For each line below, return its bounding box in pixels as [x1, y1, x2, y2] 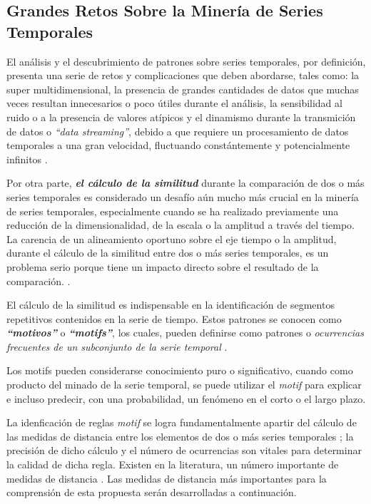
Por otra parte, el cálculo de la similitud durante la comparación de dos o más [6, 175, 365, 190]
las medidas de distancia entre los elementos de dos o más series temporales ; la [6, 428, 354, 443]
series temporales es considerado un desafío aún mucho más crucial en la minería [6, 189, 359, 204]
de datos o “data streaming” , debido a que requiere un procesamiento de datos [6, 123, 349, 138]
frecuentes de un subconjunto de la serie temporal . [6, 339, 228, 354]
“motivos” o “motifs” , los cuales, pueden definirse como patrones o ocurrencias [6, 325, 364, 340]
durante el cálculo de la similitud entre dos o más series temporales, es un [6, 245, 329, 260]
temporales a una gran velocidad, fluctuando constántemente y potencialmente [6, 138, 350, 153]
